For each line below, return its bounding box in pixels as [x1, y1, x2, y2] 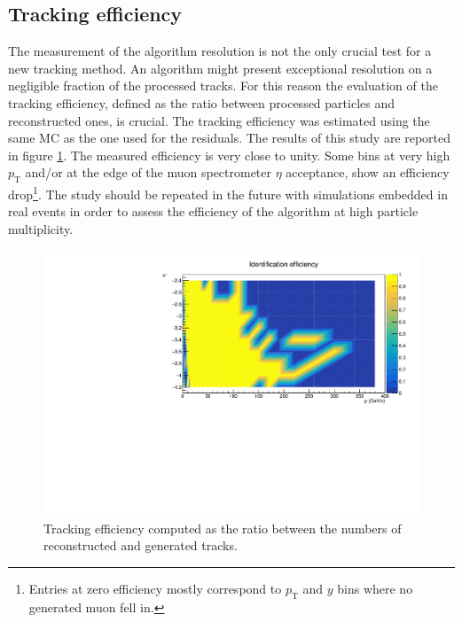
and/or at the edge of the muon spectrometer [25, 163, 272, 182]
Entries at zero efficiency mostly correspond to [28, 579, 282, 598]
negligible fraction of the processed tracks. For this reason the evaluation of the [8, 76, 438, 95]
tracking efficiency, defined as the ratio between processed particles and [8, 93, 395, 112]
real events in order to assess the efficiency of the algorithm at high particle [8, 202, 419, 221]
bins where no [337, 579, 413, 598]
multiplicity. [8, 220, 74, 237]
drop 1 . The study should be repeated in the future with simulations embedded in [8, 183, 448, 203]
